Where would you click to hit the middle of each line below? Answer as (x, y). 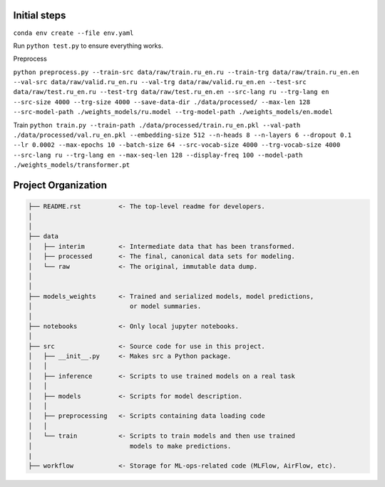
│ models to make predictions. (130, 446)
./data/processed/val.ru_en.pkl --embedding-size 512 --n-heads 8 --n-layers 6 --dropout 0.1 (183, 135)
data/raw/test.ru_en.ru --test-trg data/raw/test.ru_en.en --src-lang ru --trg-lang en (171, 92)
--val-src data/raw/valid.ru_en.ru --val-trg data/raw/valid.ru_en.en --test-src (160, 82)
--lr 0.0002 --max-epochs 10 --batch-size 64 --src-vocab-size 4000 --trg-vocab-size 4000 (177, 145)
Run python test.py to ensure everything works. (88, 46)
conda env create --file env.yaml (73, 33)
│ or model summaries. (115, 306)
